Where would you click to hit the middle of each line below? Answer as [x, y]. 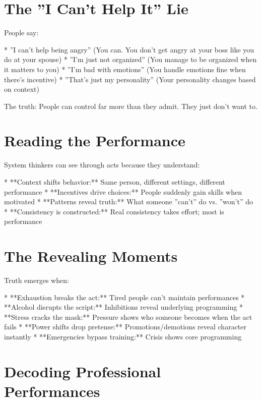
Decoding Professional [83, 371]
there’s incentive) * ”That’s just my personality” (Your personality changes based [130, 79]
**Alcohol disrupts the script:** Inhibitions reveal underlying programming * [123, 307]
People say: [21, 33]
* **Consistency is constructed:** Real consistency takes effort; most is [114, 211]
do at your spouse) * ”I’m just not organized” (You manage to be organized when [130, 59]
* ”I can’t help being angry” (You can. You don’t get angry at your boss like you [129, 49]
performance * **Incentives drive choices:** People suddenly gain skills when [123, 191]
